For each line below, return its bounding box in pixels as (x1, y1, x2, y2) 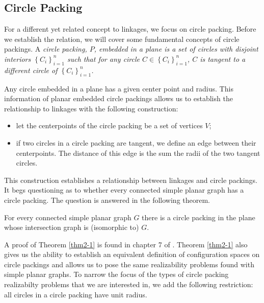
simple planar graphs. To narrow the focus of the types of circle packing (4, 269, 229, 279)
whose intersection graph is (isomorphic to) (4, 222, 139, 232)
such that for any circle (67, 53, 140, 64)
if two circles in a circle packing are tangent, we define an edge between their (16, 137, 256, 148)
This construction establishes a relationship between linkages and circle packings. (4, 174, 257, 185)
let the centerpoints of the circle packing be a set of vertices (16, 120, 203, 131)
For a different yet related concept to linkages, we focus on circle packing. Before (4, 24, 256, 34)
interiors (4, 53, 31, 64)
